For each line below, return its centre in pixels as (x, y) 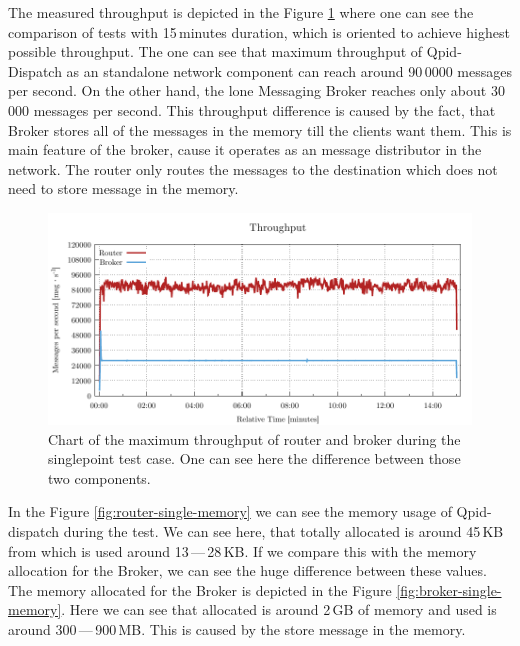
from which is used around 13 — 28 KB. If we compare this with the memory (242, 550)
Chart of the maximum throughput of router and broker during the (254, 438)
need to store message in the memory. (123, 188)
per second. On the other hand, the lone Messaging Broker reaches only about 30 (256, 90)
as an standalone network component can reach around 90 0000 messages (289, 70)
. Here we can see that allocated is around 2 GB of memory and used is (279, 609)
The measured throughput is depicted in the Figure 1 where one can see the (241, 12)
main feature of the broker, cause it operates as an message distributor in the (245, 149)
